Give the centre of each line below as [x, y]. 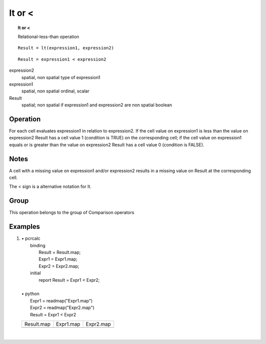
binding [38, 245]
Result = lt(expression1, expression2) [66, 48]
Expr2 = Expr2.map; [59, 266]
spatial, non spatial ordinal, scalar [55, 91]
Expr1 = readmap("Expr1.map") [62, 301]
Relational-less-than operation [49, 37]
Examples [25, 227]
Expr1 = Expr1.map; [58, 259]
